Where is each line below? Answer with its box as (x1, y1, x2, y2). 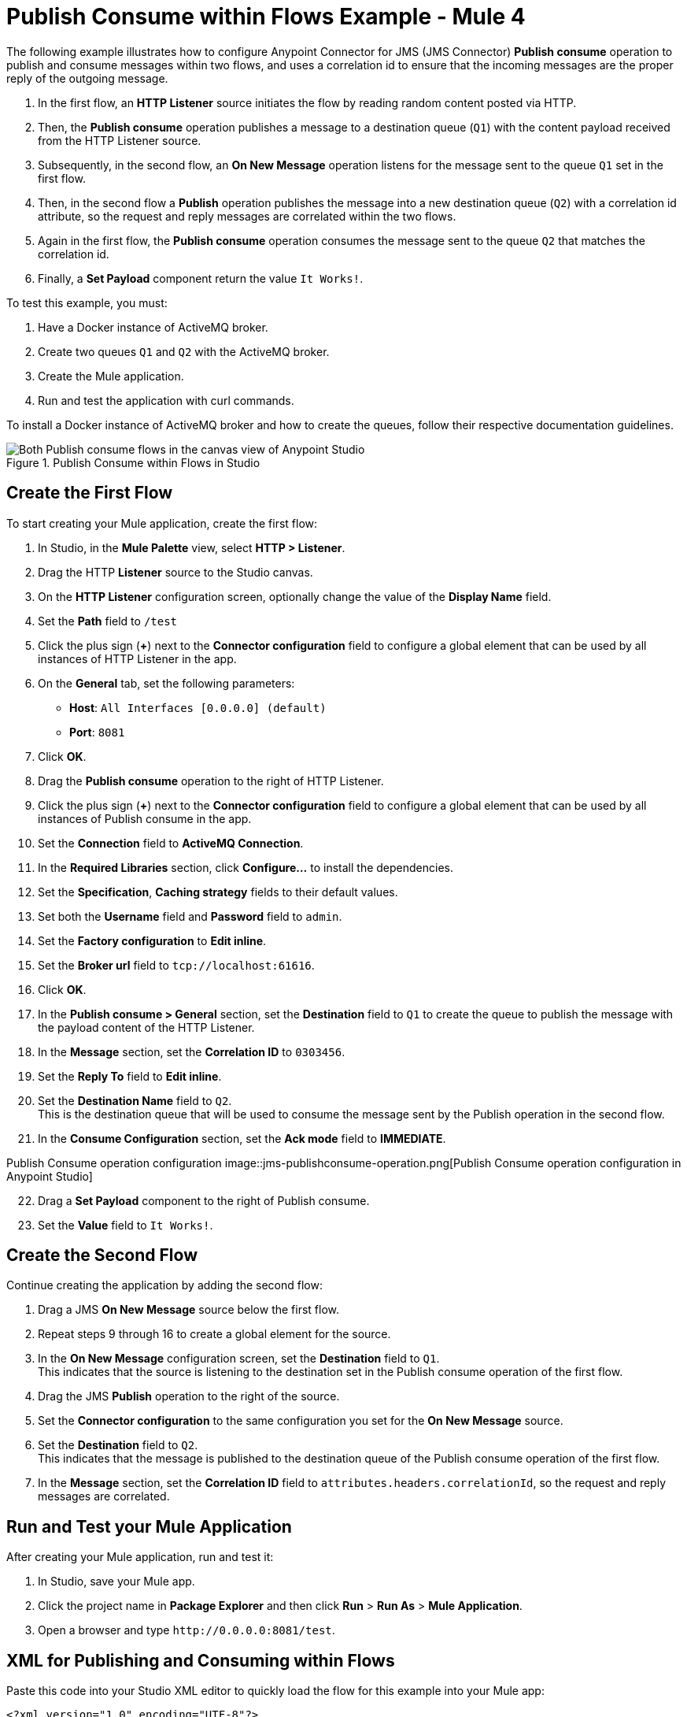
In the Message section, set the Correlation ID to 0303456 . (38, 1044, 345, 1059)
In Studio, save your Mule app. (38, 1574, 195, 1589)
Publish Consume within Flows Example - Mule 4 (6, 3, 526, 30)
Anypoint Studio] (6, 1169, 93, 1183)
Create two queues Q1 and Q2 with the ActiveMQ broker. (38, 344, 330, 358)
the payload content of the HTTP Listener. (38, 1020, 255, 1034)
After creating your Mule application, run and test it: (6, 1550, 274, 1564)
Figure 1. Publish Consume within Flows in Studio (6, 455, 260, 469)
